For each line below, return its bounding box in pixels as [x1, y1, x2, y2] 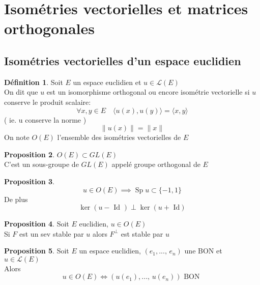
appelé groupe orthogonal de [111, 159, 200, 169]
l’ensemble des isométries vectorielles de [57, 132, 181, 142]
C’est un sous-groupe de [4, 159, 79, 169]
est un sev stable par [19, 228, 84, 239]
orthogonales [4, 18, 95, 39]
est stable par [121, 228, 163, 239]
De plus [4, 193, 28, 204]
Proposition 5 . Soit [4, 245, 69, 256]
